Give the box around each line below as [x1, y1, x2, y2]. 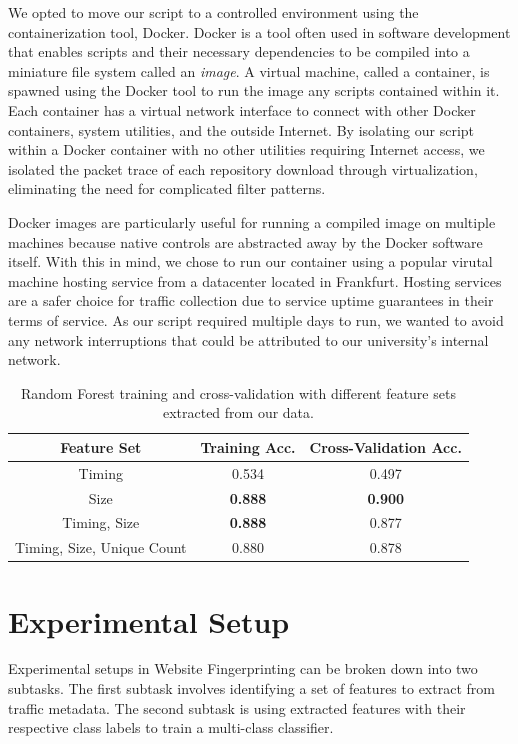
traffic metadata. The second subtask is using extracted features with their [8, 697, 466, 718]
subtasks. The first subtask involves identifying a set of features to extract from [8, 678, 495, 699]
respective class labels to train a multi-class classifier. [8, 717, 334, 738]
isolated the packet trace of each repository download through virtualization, [8, 158, 478, 179]
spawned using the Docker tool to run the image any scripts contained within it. [8, 80, 500, 101]
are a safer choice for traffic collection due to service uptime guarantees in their [8, 290, 494, 311]
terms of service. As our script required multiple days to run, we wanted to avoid [8, 309, 504, 330]
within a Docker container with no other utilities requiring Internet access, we [8, 139, 485, 160]
